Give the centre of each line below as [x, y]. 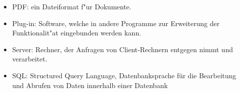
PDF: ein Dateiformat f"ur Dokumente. [72, 6]
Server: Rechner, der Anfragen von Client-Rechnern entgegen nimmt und [122, 49]
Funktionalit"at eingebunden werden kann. [77, 33]
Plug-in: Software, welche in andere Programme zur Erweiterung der [116, 23]
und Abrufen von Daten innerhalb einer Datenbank [90, 85]
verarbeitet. [30, 59]
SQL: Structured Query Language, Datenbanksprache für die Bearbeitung [124, 75]
